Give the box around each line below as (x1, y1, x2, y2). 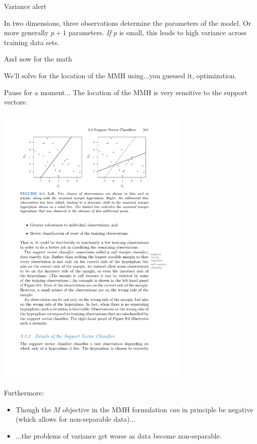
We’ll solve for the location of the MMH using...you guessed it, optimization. (4, 70, 237, 80)
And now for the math (4, 54, 72, 64)
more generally (4, 27, 49, 38)
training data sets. (4, 37, 59, 47)
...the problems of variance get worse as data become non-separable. (15, 430, 222, 441)
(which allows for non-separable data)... (15, 414, 136, 424)
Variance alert (4, 1, 47, 11)
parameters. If (68, 27, 111, 38)
